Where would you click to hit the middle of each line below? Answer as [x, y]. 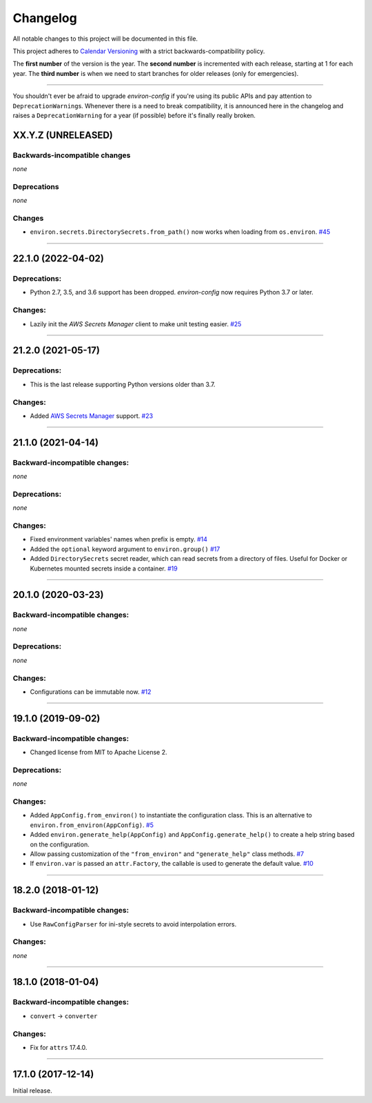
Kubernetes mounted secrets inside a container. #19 [104, 568]
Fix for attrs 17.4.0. [59, 1047]
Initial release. [32, 1091]
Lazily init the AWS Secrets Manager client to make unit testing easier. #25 [136, 324]
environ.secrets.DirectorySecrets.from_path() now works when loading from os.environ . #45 [180, 232]
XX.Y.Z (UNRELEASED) [63, 135]
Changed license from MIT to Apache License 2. [99, 753]
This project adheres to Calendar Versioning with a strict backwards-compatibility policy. [139, 51]
